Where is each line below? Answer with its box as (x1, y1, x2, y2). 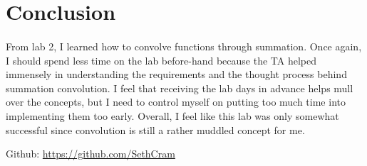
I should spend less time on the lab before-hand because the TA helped (6, 52, 316, 67)
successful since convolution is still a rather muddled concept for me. (6, 122, 305, 137)
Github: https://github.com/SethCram (6, 146, 175, 161)
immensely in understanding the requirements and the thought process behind (6, 67, 347, 82)
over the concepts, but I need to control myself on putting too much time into (6, 94, 346, 109)
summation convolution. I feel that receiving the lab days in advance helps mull (6, 80, 353, 95)
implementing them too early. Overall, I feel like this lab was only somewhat (6, 108, 339, 123)
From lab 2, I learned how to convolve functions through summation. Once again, (6, 38, 362, 53)
